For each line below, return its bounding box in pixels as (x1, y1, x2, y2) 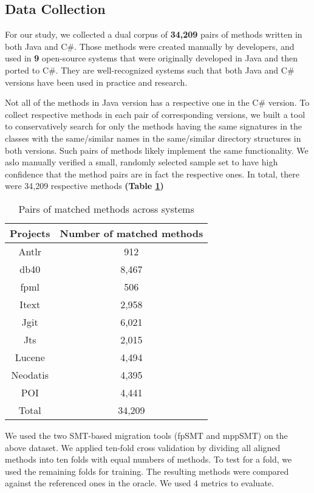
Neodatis (11, 367, 49, 382)
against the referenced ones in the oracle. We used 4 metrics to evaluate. (5, 477, 274, 489)
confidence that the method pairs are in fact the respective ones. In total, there (5, 167, 299, 180)
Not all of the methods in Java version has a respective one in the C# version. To (5, 96, 310, 109)
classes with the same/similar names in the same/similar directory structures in (5, 131, 301, 144)
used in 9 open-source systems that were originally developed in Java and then (5, 52, 298, 64)
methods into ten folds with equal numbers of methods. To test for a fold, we (5, 453, 292, 466)
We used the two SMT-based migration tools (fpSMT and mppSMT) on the (5, 429, 288, 441)
